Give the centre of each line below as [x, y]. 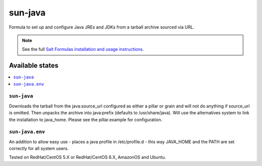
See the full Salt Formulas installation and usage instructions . [83, 49]
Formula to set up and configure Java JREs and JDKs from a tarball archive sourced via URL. [102, 27]
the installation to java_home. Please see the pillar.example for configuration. [86, 120]
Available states [34, 66]
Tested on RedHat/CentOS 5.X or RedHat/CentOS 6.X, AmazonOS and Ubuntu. [88, 157]
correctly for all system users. [39, 149]
